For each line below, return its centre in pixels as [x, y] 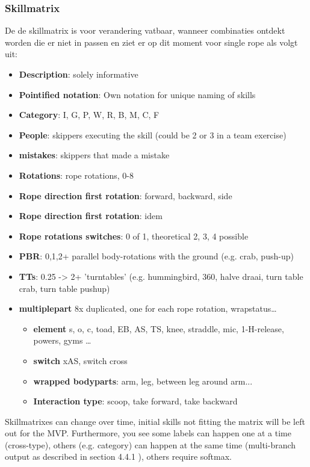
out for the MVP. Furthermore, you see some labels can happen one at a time [148, 433]
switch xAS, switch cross [80, 360]
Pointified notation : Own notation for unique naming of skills [137, 94]
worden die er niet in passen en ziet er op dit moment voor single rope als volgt [151, 42]
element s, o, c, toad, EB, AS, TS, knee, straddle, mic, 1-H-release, [159, 328]
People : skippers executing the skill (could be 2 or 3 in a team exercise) [153, 135]
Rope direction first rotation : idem [91, 216]
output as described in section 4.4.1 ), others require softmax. [119, 456]
